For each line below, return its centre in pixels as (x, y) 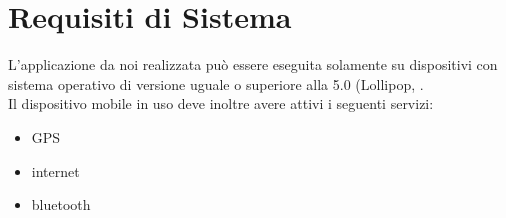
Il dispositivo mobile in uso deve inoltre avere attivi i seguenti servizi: (221, 103)
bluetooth (61, 204)
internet (55, 170)
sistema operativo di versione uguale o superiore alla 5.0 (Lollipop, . (216, 83)
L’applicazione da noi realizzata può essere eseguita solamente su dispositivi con (253, 64)
